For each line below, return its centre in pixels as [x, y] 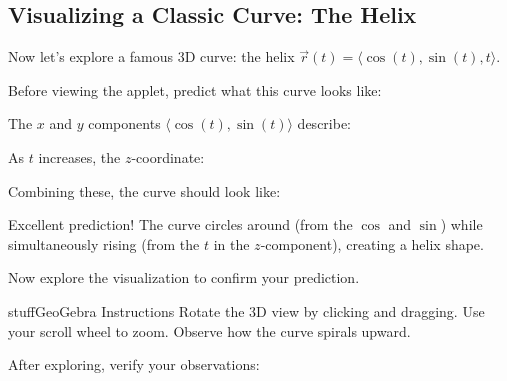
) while [461, 224]
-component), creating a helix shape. [372, 243]
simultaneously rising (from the [104, 243]
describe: [324, 123]
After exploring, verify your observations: [134, 364]
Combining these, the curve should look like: [144, 190]
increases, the [79, 156]
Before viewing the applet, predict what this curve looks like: [195, 89]
